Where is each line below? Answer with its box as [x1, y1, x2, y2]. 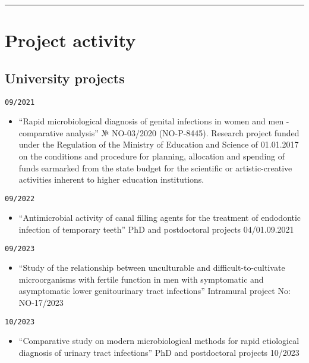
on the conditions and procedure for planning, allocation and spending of [18, 150, 285, 162]
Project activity [5, 28, 136, 52]
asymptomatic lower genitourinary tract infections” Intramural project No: [18, 284, 291, 297]
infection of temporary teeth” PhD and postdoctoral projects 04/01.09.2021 [18, 223, 294, 236]
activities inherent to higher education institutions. [18, 173, 204, 186]
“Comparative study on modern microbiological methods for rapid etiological [18, 334, 299, 347]
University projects [5, 68, 125, 87]
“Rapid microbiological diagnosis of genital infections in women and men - [18, 115, 289, 127]
